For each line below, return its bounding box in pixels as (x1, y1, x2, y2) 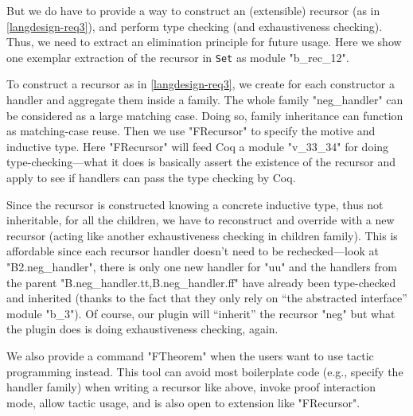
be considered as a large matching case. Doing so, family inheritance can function (6, 107, 403, 123)
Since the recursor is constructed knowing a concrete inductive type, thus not (6, 196, 384, 212)
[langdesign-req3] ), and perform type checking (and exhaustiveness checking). (6, 17, 383, 34)
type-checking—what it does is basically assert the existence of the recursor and (6, 154, 396, 170)
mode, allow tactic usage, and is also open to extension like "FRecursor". (6, 394, 360, 410)
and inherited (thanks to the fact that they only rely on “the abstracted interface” (6, 290, 407, 306)
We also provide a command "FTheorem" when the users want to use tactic (6, 347, 374, 364)
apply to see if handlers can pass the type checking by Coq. (6, 169, 296, 185)
